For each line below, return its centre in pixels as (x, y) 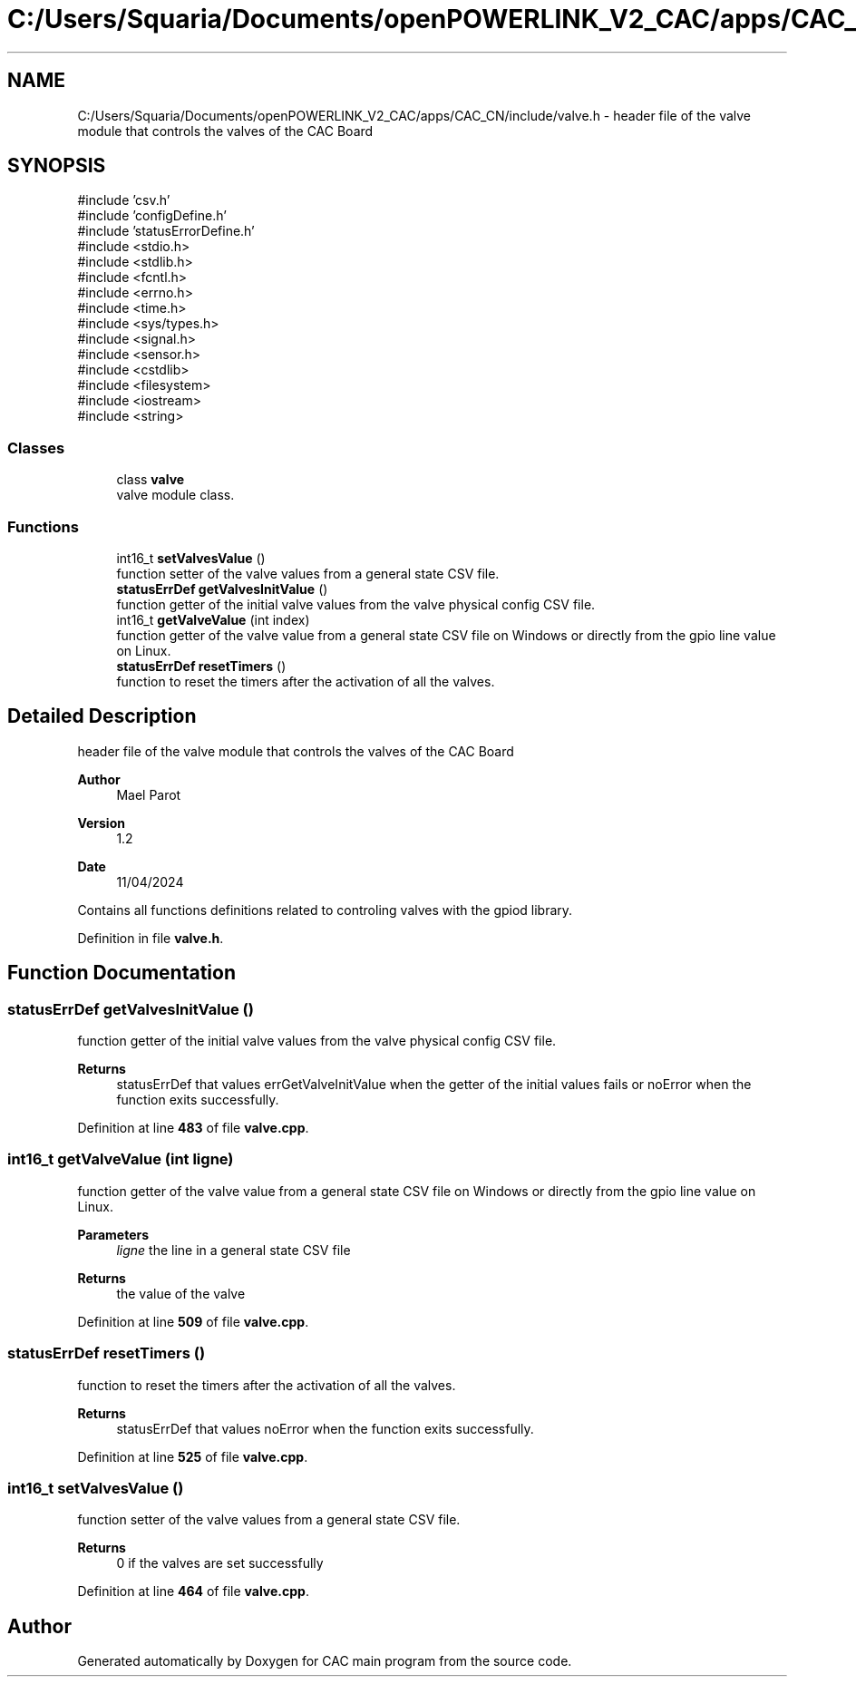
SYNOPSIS (57, 166)
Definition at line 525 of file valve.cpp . (193, 1456)
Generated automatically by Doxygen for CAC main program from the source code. (325, 1661)
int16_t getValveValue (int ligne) (121, 1159)
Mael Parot (149, 794)
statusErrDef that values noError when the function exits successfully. (325, 1428)
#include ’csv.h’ (124, 200)
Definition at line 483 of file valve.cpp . (193, 1128)
